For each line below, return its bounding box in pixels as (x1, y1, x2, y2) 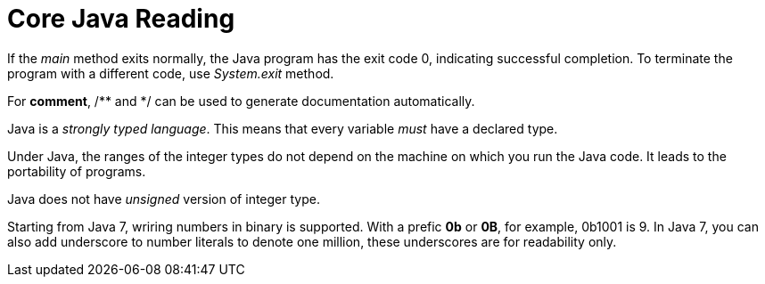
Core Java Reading (7, 4, 235, 34)
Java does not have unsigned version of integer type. (7, 191, 320, 207)
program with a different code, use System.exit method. (7, 65, 334, 81)
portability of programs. (7, 163, 146, 179)
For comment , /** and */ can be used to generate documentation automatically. (7, 93, 475, 109)
